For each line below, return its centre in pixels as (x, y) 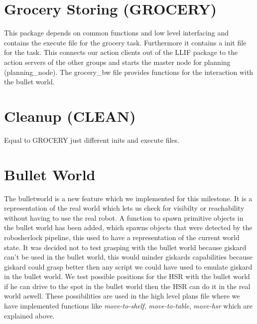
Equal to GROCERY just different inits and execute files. (92, 140)
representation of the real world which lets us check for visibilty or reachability (124, 208)
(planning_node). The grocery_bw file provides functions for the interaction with (129, 72)
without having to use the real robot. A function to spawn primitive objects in (124, 217)
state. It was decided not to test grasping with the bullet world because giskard (125, 247)
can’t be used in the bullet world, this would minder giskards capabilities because (128, 257)
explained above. (29, 315)
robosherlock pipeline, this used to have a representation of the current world (122, 237)
